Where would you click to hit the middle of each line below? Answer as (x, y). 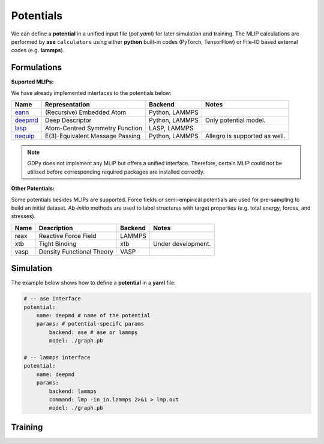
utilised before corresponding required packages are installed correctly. (116, 172)
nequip (25, 136)
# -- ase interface (52, 299)
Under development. (182, 243)
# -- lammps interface (57, 357)
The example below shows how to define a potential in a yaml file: (94, 283)
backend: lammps (73, 391)
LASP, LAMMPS (171, 128)
